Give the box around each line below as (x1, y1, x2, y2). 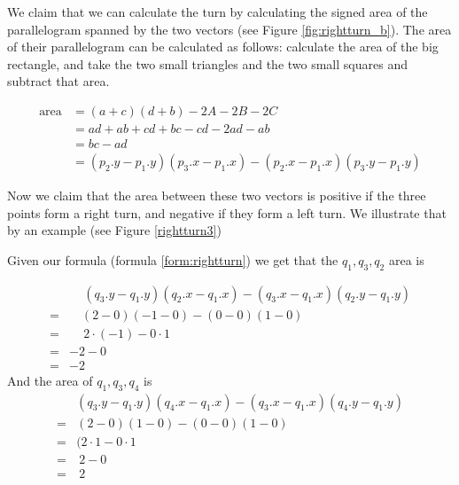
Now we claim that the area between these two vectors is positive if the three (7, 186, 426, 205)
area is (388, 250, 424, 269)
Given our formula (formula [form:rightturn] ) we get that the (7, 250, 338, 269)
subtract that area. (7, 72, 110, 90)
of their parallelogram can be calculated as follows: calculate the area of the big (7, 37, 439, 56)
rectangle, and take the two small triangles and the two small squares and (7, 54, 408, 73)
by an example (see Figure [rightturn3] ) (7, 221, 222, 239)
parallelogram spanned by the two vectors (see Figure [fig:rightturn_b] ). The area (7, 20, 452, 38)
